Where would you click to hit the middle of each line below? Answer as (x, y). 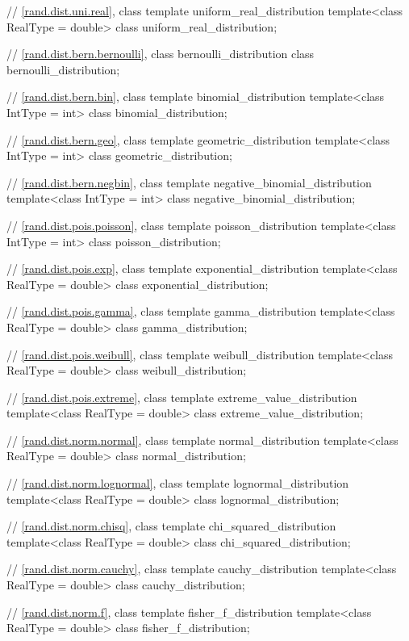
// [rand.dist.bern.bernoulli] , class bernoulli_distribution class (161, 54)
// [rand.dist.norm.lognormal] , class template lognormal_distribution (178, 483)
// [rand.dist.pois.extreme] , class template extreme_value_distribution (182, 397)
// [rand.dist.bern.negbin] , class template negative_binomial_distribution (189, 182)
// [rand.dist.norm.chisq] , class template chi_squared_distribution (171, 526)
